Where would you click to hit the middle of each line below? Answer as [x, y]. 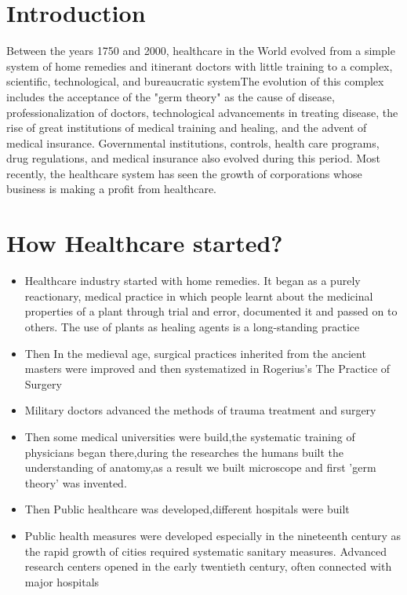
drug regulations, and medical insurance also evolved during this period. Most [194, 158]
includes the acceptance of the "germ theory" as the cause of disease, [171, 96]
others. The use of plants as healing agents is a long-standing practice [192, 326]
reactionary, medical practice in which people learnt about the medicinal [199, 296]
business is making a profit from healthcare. [111, 189]
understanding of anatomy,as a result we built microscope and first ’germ [200, 467]
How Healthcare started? [145, 243]
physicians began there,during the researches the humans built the [184, 452]
